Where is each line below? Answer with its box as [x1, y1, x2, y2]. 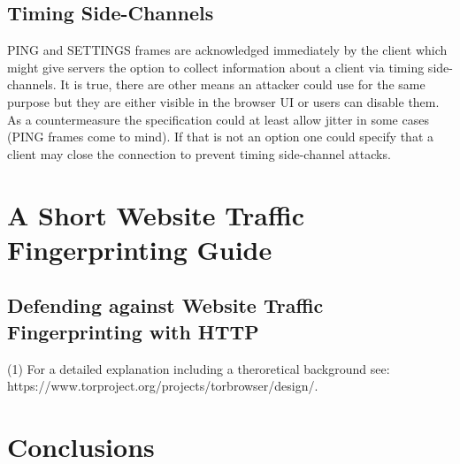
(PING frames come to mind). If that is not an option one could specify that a [7, 127, 434, 146]
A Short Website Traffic [7, 196, 305, 232]
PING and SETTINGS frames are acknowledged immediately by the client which [7, 41, 448, 59]
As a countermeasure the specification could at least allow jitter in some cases [7, 110, 429, 128]
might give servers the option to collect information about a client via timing [7, 57, 425, 76]
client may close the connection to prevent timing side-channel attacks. [7, 144, 391, 163]
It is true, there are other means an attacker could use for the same [60, 75, 425, 94]
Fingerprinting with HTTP [7, 317, 259, 345]
